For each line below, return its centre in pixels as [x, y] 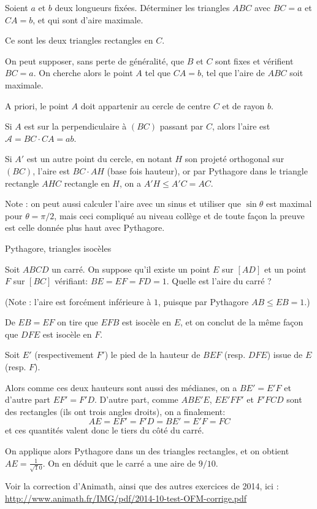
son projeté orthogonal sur [235, 159]
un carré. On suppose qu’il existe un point [131, 269]
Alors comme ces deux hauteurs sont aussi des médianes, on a [121, 387]
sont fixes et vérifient [254, 60]
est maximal [289, 204]
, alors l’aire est [241, 126]
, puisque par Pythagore [203, 301]
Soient [17, 7]
